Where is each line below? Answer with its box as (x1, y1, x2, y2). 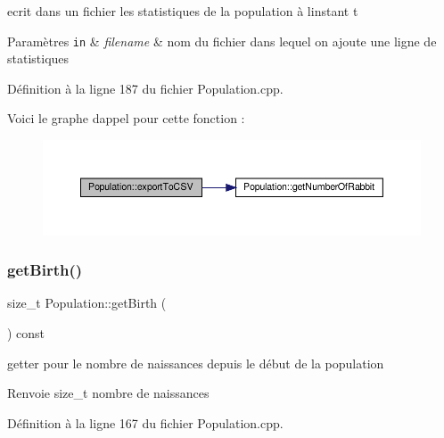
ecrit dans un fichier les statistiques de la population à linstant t (7, 2, 358, 20)
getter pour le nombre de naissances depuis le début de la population (7, 353, 384, 372)
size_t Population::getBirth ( (7, 293, 167, 312)
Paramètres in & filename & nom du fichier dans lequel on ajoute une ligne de (7, 31, 437, 50)
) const (7, 323, 45, 342)
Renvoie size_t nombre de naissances (7, 384, 210, 402)
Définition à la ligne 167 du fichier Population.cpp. (7, 413, 284, 432)
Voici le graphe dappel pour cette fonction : (7, 109, 245, 128)
